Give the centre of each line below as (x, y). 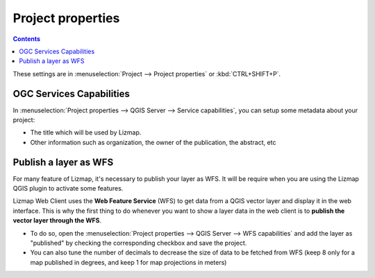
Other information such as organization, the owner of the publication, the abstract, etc (153, 142)
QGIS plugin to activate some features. (68, 189)
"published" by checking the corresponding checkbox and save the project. (139, 243)
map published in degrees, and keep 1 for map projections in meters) (128, 262)
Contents (27, 39)
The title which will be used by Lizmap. (86, 132)
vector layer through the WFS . (57, 220)
